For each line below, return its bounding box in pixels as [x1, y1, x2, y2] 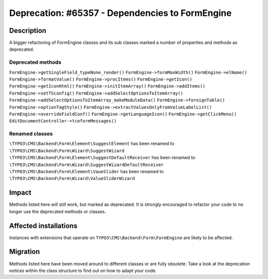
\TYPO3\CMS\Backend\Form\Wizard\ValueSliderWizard [9, 176, 135, 182]
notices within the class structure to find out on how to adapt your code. [9, 268, 157, 274]
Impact [9, 188, 32, 197]
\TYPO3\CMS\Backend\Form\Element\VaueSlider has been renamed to [9, 169, 164, 175]
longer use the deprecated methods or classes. [9, 208, 106, 214]
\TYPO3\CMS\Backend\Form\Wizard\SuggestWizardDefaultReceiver [9, 162, 164, 168]
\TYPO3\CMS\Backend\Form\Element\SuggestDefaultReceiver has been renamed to [9, 155, 196, 161]
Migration [9, 248, 40, 256]
